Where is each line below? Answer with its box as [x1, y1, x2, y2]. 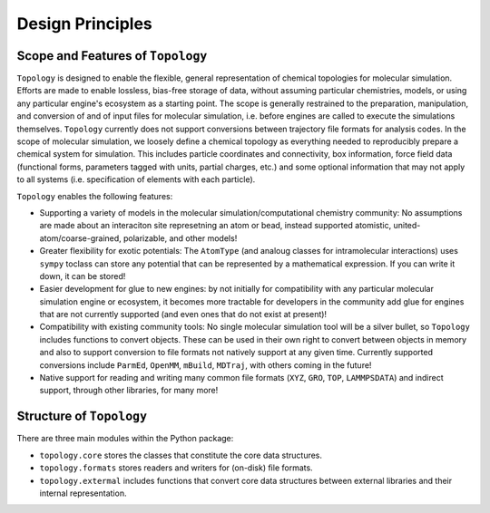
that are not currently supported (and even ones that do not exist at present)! [39, 309, 327, 320]
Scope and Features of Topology [16, 48, 208, 63]
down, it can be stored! [39, 270, 126, 281]
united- [393, 220, 421, 231]
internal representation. [39, 488, 127, 498]
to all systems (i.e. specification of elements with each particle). [16, 174, 256, 185]
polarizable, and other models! [122, 232, 238, 244]
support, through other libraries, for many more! [39, 385, 219, 396]
